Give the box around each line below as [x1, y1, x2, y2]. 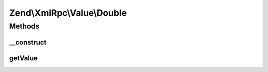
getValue [9, 54, 38, 62]
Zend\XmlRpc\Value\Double [9, 7, 127, 18]
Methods [9, 22, 40, 31]
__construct [9, 38, 47, 46]
